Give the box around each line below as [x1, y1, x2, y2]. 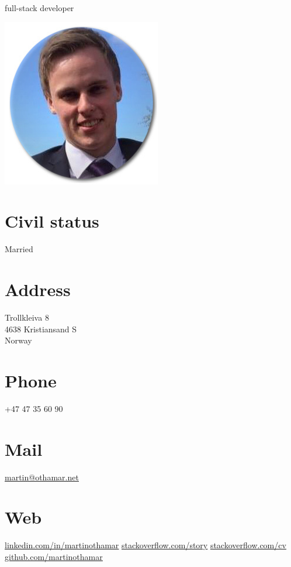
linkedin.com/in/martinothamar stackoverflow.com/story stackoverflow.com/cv [5, 539, 286, 551]
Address [5, 277, 71, 301]
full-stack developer [5, 2, 74, 13]
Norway [5, 334, 32, 346]
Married [5, 243, 33, 255]
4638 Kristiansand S [5, 322, 77, 335]
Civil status [5, 209, 99, 233]
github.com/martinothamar [5, 550, 103, 562]
